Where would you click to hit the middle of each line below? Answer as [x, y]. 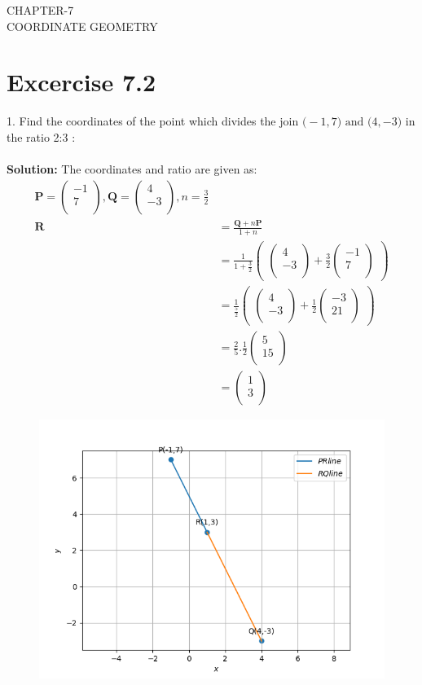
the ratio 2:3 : [41, 136]
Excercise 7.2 [81, 82]
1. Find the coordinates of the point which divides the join [153, 121]
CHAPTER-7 [40, 10]
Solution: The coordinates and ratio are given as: [132, 169]
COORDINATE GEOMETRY [82, 26]
